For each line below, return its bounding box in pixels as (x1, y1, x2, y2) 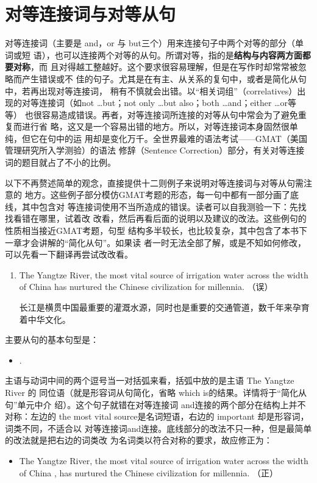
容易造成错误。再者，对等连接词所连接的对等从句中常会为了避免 (41, 108, 298, 121)
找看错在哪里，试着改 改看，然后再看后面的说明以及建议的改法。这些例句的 (5, 212, 307, 225)
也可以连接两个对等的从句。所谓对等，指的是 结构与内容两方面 (54, 48, 302, 61)
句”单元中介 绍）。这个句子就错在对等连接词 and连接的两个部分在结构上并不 (5, 398, 306, 411)
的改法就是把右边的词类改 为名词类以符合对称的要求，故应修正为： (5, 434, 272, 446)
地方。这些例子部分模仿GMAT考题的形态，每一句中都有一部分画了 (24, 188, 290, 201)
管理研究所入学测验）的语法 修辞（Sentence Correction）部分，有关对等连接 (5, 144, 305, 157)
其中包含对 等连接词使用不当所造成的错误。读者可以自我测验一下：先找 (21, 200, 307, 213)
